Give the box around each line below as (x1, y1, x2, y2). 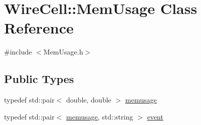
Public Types (4, 71, 74, 86)
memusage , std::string (66, 111, 133, 121)
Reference (4, 17, 74, 38)
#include (4, 46, 32, 57)
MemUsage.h (43, 46, 83, 57)
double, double (66, 94, 112, 105)
